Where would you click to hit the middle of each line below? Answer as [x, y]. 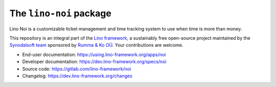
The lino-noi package [61, 13]
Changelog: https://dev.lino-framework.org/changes [77, 76]
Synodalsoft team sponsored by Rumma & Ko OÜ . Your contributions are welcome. [96, 45]
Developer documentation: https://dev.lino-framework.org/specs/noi [94, 62]
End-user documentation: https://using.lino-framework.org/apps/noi [94, 54]
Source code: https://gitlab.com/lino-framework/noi [77, 69]
